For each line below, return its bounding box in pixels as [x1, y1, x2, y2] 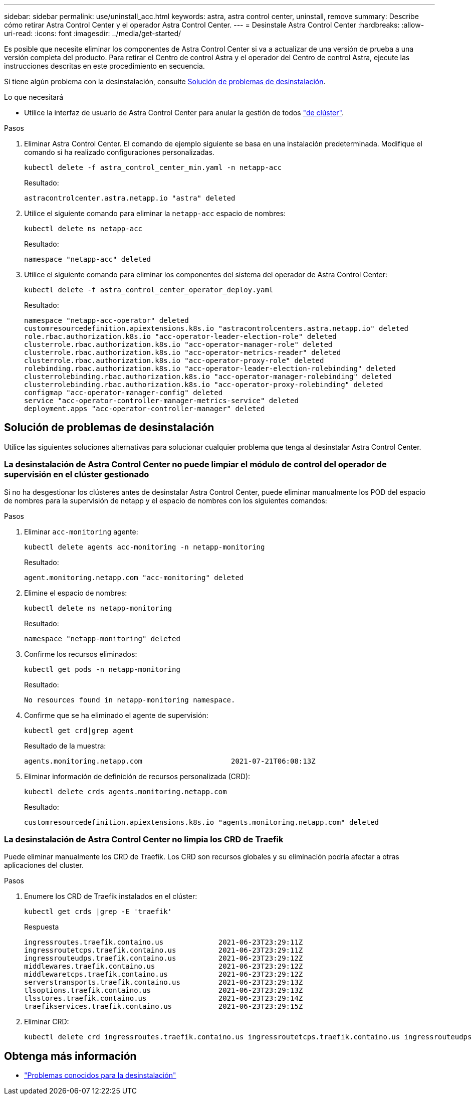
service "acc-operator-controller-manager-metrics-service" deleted [24, 397, 299, 405]
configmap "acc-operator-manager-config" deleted [24, 389, 223, 397]
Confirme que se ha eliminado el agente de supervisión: [24, 710, 208, 719]
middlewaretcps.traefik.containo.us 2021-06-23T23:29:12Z [24, 970, 303, 979]
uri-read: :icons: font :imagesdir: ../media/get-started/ [4, 29, 181, 38]
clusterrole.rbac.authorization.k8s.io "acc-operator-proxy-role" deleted [24, 356, 324, 364]
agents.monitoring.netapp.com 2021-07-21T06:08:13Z [24, 757, 316, 765]
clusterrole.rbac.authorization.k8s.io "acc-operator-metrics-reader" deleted [24, 348, 341, 356]
